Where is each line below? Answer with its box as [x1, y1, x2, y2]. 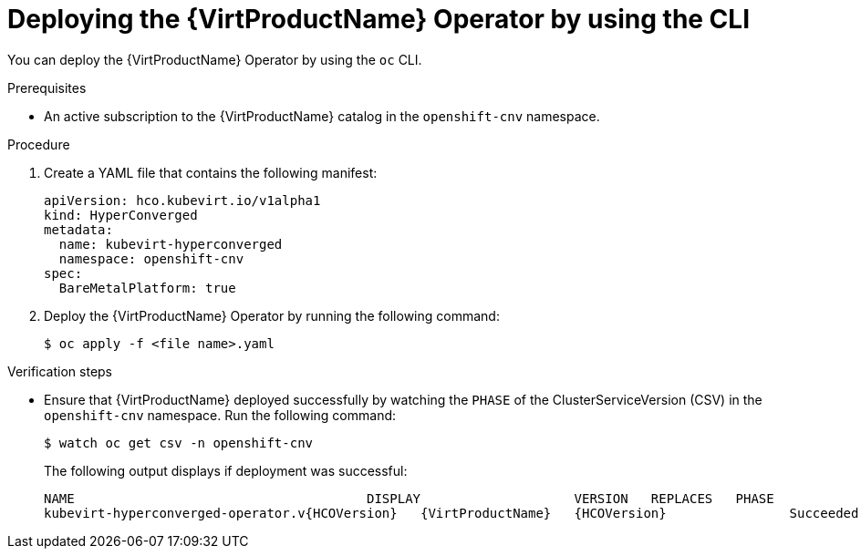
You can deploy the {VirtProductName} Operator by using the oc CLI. [7, 51, 422, 67]
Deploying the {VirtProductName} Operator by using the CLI [7, 4, 751, 35]
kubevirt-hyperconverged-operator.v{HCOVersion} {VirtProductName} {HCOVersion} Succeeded [44, 505, 859, 520]
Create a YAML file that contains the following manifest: [44, 164, 378, 180]
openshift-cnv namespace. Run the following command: [44, 407, 397, 423]
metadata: [44, 221, 113, 237]
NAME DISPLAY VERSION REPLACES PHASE [44, 490, 774, 506]
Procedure [7, 136, 70, 152]
